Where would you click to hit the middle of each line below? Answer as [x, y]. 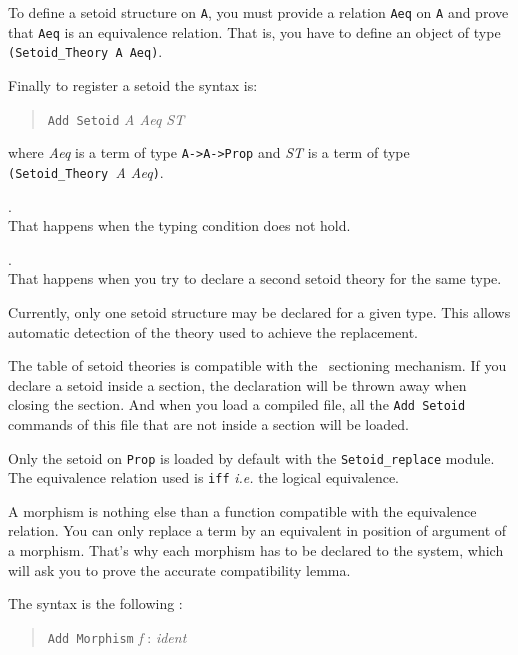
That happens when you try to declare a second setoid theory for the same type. [255, 278]
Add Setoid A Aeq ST [116, 118]
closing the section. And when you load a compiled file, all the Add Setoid [237, 404]
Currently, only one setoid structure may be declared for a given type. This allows [259, 311]
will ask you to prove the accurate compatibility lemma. [179, 569]
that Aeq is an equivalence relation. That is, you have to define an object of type [254, 31]
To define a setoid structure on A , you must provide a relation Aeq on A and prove [258, 12]
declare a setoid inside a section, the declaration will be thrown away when [237, 384]
